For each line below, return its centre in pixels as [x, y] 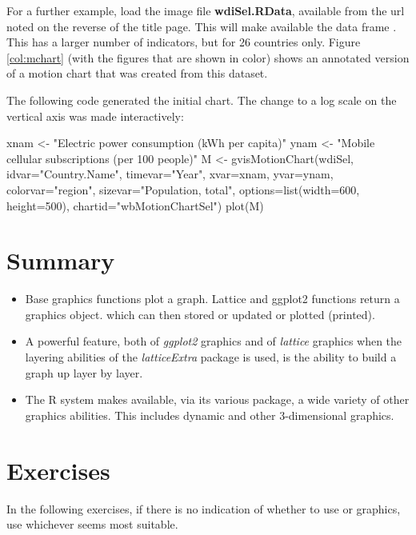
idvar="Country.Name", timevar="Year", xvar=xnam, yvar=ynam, [170, 174]
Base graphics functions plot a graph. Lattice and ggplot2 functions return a [212, 299]
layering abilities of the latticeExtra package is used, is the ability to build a [211, 357]
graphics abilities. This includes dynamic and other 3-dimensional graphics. [210, 415]
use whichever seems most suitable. [92, 524]
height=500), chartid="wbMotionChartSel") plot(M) [135, 205]
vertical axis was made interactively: [95, 116]
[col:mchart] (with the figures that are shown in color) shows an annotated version [208, 57]
